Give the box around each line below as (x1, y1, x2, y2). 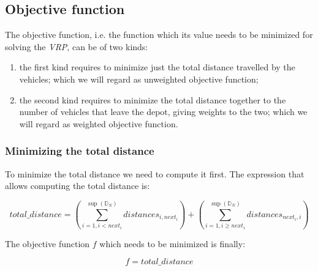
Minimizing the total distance (5, 143, 154, 158)
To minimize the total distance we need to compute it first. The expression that (5, 167, 305, 180)
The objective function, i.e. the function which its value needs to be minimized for (5, 28, 313, 41)
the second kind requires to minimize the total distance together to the (19, 93, 286, 106)
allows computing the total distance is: (5, 179, 150, 192)
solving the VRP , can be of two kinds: (5, 40, 148, 53)
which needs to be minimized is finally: (99, 237, 246, 250)
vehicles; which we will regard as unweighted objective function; (19, 72, 259, 85)
